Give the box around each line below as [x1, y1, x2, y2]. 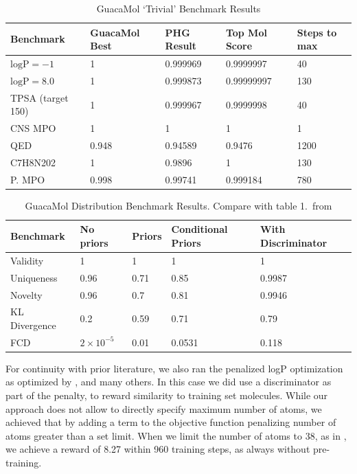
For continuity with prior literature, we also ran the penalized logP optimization [5, 361, 343, 375]
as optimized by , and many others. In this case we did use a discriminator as [5, 374, 332, 389]
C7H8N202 [10, 155, 56, 169]
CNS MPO [10, 121, 56, 135]
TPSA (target [10, 90, 69, 104]
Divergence [10, 317, 56, 332]
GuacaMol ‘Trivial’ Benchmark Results [96, 1, 261, 15]
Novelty [10, 287, 43, 302]
